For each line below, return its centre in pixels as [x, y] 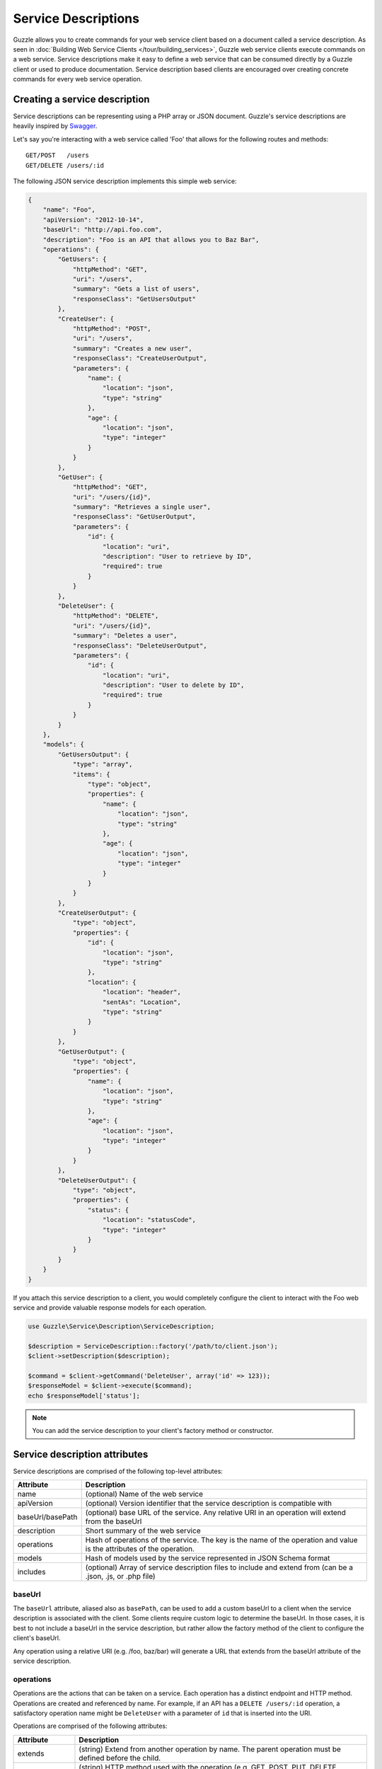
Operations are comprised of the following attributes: [90, 1726]
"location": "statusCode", [149, 1220]
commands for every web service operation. [78, 79]
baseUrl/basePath [47, 1517]
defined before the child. [120, 1758]
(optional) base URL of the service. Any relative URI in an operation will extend [216, 1513]
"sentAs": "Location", [142, 1002]
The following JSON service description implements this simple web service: [125, 181]
